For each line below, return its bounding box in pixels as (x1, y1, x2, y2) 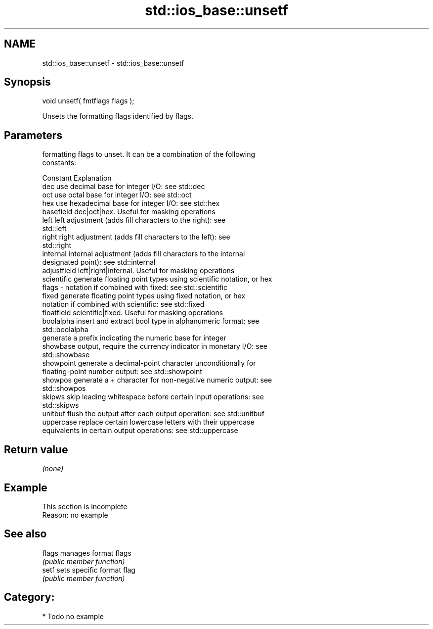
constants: (42, 158, 77, 167)
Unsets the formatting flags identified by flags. (42, 112, 193, 121)
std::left (42, 224, 67, 233)
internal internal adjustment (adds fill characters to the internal (42, 249, 245, 258)
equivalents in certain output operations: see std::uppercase (42, 426, 238, 435)
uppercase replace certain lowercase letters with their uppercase (42, 418, 255, 427)
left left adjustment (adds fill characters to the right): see (42, 216, 226, 225)
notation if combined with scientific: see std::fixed (42, 300, 205, 309)
